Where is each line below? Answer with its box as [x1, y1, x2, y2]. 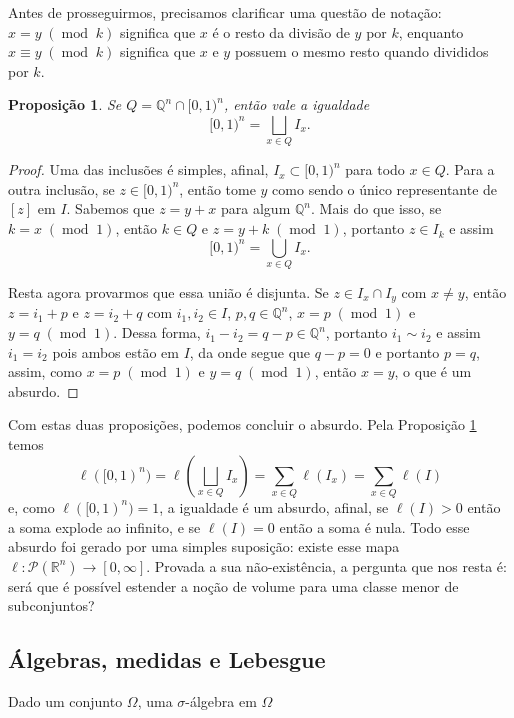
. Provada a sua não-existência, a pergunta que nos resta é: [146, 555, 507, 576]
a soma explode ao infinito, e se [8, 516, 201, 537]
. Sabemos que [66, 198, 155, 219]
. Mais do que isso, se [310, 198, 442, 219]
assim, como [8, 361, 83, 382]
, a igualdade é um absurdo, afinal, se [159, 496, 389, 517]
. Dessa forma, [113, 322, 201, 343]
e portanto [375, 341, 440, 362]
